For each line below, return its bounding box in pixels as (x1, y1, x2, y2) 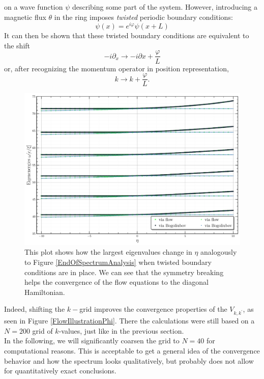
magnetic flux (4, 11, 46, 22)
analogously (200, 247, 237, 257)
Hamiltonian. (24, 286, 65, 297)
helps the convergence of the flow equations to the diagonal (24, 277, 209, 287)
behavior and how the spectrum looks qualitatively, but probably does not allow (4, 355, 254, 366)
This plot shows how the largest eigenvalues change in (24, 247, 192, 257)
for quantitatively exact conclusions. (4, 365, 116, 376)
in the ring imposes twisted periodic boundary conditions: (54, 11, 233, 22)
